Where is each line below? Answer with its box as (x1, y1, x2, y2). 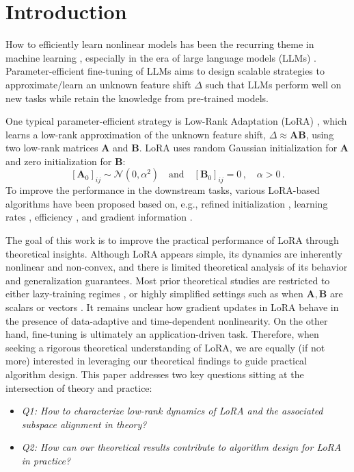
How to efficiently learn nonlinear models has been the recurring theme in (5, 37, 314, 51)
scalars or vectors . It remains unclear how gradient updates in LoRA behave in (5, 300, 339, 314)
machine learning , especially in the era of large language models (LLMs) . (5, 50, 316, 64)
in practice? (21, 453, 71, 467)
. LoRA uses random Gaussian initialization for (139, 140, 338, 155)
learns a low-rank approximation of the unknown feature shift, (5, 127, 267, 141)
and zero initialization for (5, 153, 112, 168)
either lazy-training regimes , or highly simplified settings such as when (5, 286, 303, 301)
